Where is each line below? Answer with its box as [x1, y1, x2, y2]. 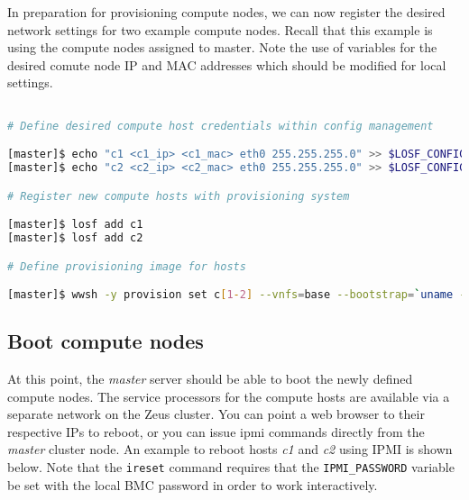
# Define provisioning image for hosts [7, 259, 246, 273]
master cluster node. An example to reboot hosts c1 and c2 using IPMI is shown [7, 440, 453, 459]
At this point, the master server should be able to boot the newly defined [7, 369, 413, 388]
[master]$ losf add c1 [7, 218, 143, 232]
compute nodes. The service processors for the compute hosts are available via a [7, 386, 450, 405]
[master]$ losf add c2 [7, 231, 143, 244]
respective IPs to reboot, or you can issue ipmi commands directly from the [7, 422, 425, 441]
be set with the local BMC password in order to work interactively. [7, 475, 378, 494]
